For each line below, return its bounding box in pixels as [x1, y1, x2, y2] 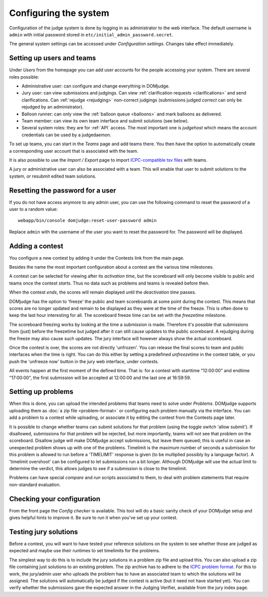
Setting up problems [9, 388, 74, 396]
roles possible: [9, 74, 39, 80]
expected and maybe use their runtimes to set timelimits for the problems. [9, 548, 161, 554]
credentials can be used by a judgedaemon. [21, 132, 112, 138]
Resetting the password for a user [9, 186, 116, 195]
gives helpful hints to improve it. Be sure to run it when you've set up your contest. [9, 515, 178, 521]
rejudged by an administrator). [21, 104, 84, 110]
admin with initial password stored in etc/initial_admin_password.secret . [9, 31, 174, 37]
